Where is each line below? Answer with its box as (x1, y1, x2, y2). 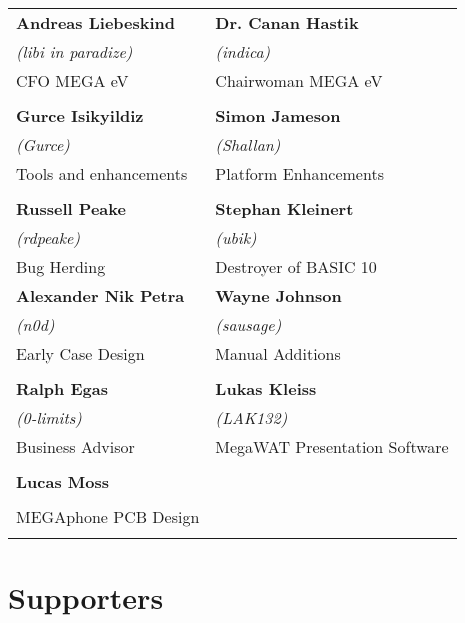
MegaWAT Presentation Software (215, 435, 449, 458)
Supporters (8, 577, 164, 618)
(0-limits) (16, 406, 82, 429)
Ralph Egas (16, 377, 108, 400)
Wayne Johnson (215, 284, 342, 307)
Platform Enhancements (215, 162, 384, 185)
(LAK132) (215, 406, 288, 429)
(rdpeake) (16, 226, 81, 249)
